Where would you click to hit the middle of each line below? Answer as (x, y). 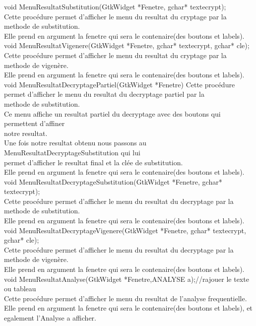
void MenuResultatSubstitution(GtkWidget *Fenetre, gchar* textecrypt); (115, 6)
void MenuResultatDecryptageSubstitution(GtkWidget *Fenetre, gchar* (113, 181)
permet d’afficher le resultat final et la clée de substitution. (94, 162)
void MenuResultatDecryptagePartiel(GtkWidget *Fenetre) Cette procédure (120, 84)
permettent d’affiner (34, 123)
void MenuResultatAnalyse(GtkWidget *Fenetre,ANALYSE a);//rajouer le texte (127, 279)
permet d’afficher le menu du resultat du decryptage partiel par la (104, 94)
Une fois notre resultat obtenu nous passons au (75, 143)
